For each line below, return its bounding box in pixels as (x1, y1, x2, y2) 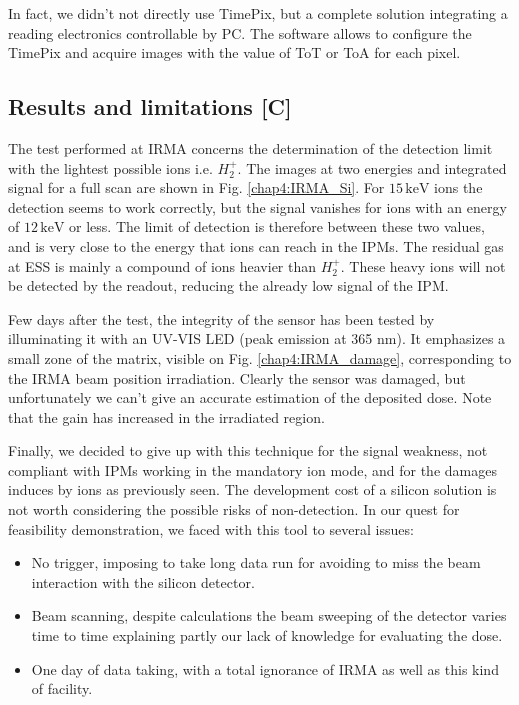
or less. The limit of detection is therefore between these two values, (69, 216, 485, 237)
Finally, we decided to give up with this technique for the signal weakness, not (8, 440, 488, 461)
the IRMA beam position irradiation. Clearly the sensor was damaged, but (8, 367, 466, 388)
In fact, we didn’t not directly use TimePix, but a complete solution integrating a (8, 3, 508, 23)
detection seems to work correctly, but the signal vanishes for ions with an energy (8, 196, 507, 217)
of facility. (31, 678, 93, 699)
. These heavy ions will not (340, 255, 506, 276)
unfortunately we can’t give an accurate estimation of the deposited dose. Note (8, 387, 492, 408)
